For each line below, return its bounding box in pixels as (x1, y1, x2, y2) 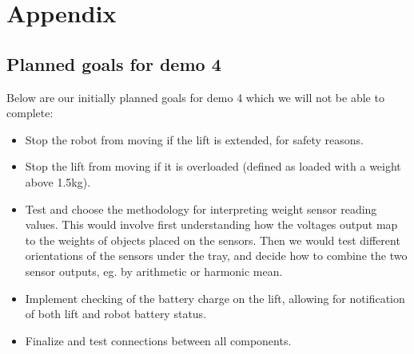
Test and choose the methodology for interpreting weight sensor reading (25, 200, 377, 217)
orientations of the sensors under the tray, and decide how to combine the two (25, 247, 408, 264)
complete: (6, 104, 54, 121)
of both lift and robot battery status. (25, 305, 207, 322)
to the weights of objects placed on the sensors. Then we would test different (25, 231, 400, 248)
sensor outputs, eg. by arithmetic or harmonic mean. (25, 262, 283, 279)
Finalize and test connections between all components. (25, 332, 292, 348)
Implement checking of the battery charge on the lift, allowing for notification (25, 289, 405, 306)
